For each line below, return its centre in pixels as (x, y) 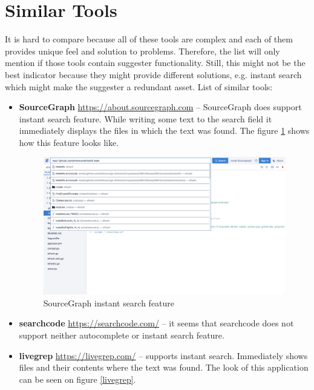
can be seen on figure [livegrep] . (77, 379)
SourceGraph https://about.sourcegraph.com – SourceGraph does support (160, 107)
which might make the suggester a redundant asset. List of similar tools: (139, 86)
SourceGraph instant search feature (109, 302)
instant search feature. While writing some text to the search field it (146, 118)
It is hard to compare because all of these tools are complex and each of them (149, 39)
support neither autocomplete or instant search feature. (122, 335)
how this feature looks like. (69, 142)
